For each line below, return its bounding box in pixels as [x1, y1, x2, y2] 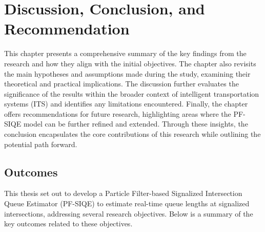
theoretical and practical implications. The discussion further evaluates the [4, 78, 239, 89]
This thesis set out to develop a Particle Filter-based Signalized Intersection [4, 188, 242, 199]
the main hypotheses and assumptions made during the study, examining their [4, 68, 251, 79]
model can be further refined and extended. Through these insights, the [23, 118, 248, 129]
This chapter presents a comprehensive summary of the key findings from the [4, 48, 247, 59]
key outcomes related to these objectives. [4, 218, 133, 229]
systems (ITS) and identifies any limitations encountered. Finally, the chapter [4, 98, 248, 109]
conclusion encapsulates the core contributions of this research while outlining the [4, 129, 261, 139]
